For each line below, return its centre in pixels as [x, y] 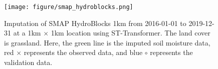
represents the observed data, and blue [83, 52]
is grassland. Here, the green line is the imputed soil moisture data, [107, 42]
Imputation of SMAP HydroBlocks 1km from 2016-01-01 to [95, 23]
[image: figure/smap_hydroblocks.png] [69, 7]
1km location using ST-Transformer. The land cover [131, 33]
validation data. [28, 62]
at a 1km [27, 33]
